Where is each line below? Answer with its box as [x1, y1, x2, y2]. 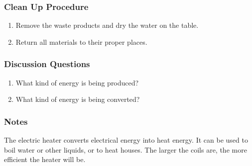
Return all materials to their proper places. [15, 36, 147, 47]
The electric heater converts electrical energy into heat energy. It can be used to [4, 135, 248, 145]
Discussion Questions [4, 58, 90, 70]
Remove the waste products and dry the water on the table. [15, 20, 199, 30]
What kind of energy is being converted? [15, 94, 140, 104]
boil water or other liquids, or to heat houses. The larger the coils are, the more [4, 144, 247, 155]
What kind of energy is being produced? [15, 77, 139, 87]
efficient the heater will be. [4, 154, 86, 165]
